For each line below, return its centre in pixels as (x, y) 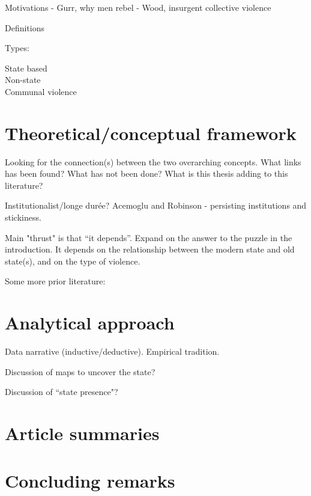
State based (26, 68)
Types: (17, 48)
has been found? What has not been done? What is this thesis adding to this (146, 173)
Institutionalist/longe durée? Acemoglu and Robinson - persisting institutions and (156, 205)
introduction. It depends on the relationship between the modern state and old (150, 249)
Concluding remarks (90, 480)
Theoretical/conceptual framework (151, 133)
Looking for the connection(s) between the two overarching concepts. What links (153, 161)
